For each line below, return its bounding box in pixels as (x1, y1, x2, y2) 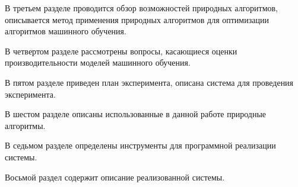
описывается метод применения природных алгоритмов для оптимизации (5, 13, 269, 25)
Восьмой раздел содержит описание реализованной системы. (5, 170, 225, 183)
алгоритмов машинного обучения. (5, 25, 126, 37)
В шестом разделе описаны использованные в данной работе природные (5, 108, 267, 120)
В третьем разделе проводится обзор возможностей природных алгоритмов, (5, 2, 278, 14)
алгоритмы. (5, 119, 46, 131)
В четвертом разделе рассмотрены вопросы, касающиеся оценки (5, 44, 237, 57)
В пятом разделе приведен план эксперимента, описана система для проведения (5, 76, 294, 88)
